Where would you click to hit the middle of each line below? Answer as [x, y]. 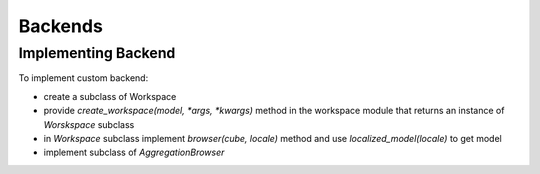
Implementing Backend [97, 53]
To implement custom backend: [83, 78]
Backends [61, 26]
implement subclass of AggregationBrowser [134, 152]
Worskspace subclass [89, 124]
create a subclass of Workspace [110, 96]
